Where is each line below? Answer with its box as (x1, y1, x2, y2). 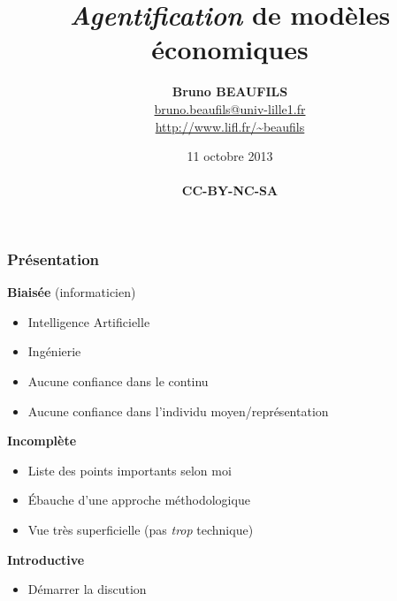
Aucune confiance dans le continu (27, 371, 209, 390)
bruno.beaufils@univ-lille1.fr (154, 99, 306, 118)
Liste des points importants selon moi (27, 460, 232, 479)
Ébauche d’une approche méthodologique (27, 491, 250, 509)
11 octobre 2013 (187, 147, 273, 165)
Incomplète (7, 431, 77, 450)
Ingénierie (27, 342, 81, 361)
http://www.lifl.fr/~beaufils (155, 117, 305, 135)
